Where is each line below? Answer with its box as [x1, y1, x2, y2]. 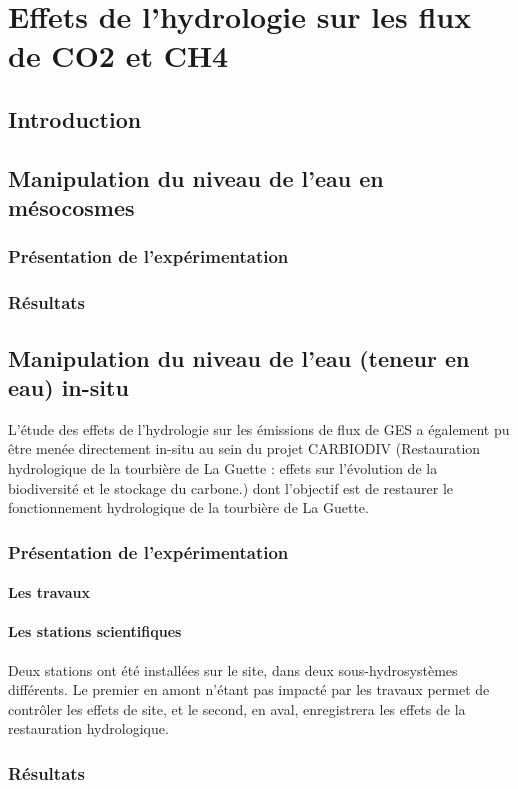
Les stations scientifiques [8, 621, 182, 642]
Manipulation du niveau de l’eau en [8, 162, 384, 193]
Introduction [8, 103, 142, 134]
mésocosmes [8, 192, 135, 223]
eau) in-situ [8, 371, 129, 402]
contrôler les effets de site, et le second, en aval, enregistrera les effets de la [8, 698, 466, 719]
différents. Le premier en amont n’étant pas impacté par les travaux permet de [8, 679, 490, 700]
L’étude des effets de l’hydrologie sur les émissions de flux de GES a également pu [8, 418, 510, 439]
